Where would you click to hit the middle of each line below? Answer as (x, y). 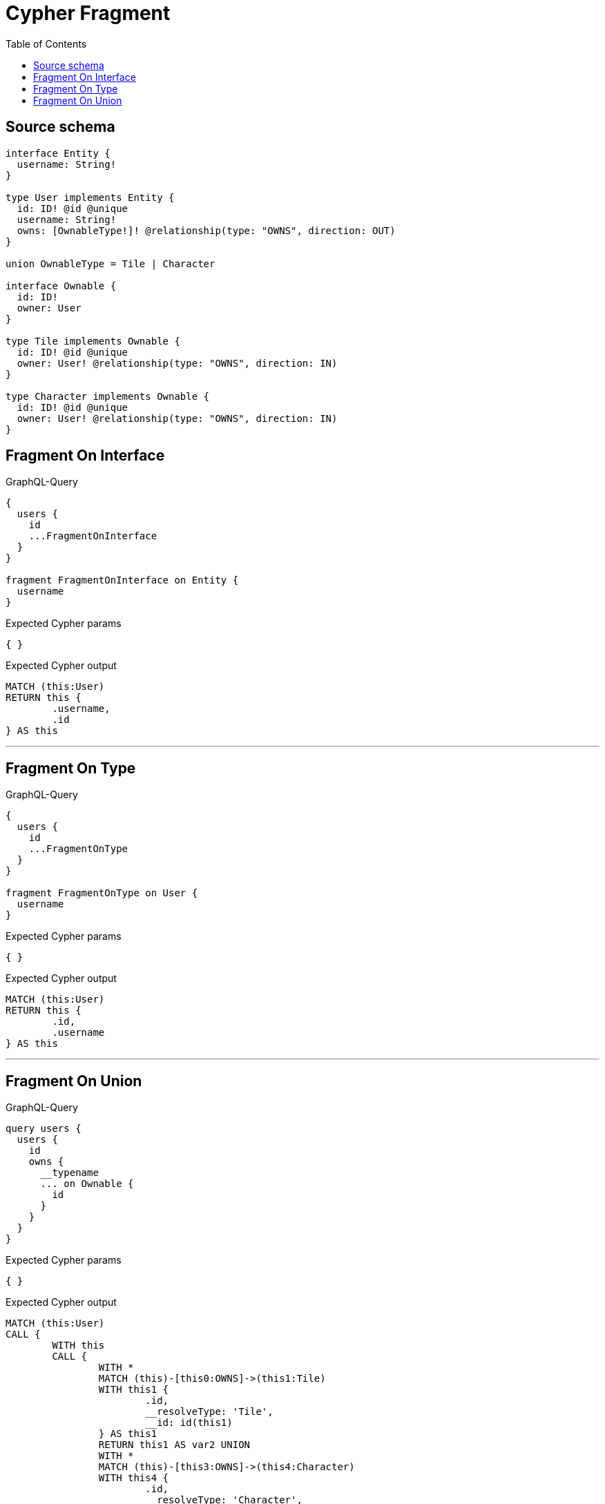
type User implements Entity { (90, 197)
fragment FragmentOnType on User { (102, 893)
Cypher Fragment (88, 13)
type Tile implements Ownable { (93, 341)
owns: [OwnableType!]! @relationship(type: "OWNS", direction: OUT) (206, 230)
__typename (69, 1173)
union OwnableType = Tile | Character (111, 263)
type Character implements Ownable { (108, 396)
